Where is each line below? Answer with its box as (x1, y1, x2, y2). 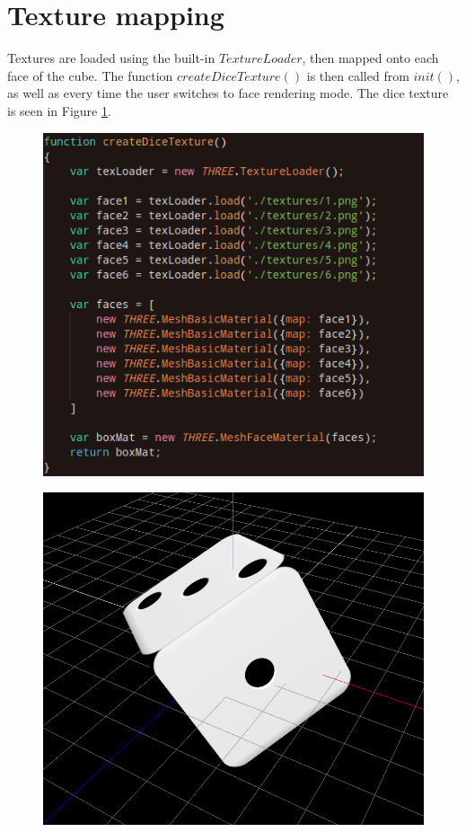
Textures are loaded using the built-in (7, 49, 215, 67)
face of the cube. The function (7, 66, 173, 84)
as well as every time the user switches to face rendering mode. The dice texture (7, 84, 449, 102)
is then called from (306, 66, 409, 84)
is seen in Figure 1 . (7, 101, 111, 119)
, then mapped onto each (302, 49, 439, 67)
